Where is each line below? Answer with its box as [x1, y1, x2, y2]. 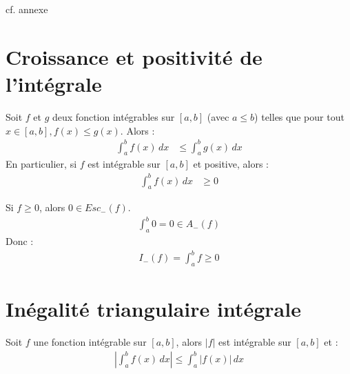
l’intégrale [6, 69, 102, 97]
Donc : [6, 234, 34, 248]
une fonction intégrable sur [33, 335, 147, 349]
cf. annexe [6, 2, 48, 16]
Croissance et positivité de [6, 42, 262, 70]
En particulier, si [6, 157, 77, 171]
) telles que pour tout [254, 109, 344, 124]
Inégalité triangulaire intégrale [6, 295, 301, 323]
